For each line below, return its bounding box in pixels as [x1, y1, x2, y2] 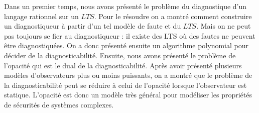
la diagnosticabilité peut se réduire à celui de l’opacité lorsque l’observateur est [4, 79, 247, 90]
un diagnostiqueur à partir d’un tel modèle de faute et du [4, 21, 181, 31]
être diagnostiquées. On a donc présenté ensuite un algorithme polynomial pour [4, 40, 248, 51]
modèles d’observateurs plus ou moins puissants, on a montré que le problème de [4, 70, 252, 80]
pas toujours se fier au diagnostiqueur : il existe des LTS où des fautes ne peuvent [4, 30, 255, 41]
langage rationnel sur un [4, 11, 79, 21]
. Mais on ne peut [196, 21, 251, 31]
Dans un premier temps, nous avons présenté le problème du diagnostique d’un [4, 1, 247, 11]
